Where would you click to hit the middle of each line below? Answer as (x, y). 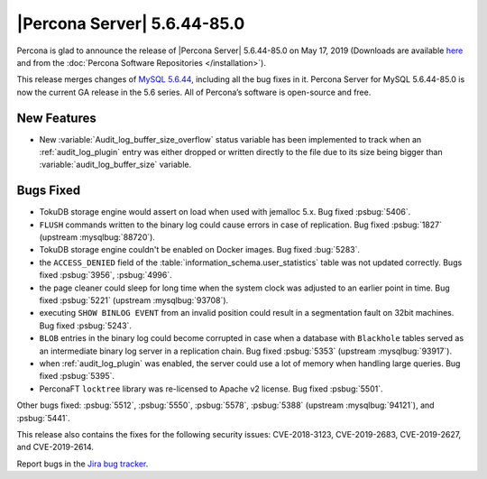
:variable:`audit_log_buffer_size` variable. (115, 165)
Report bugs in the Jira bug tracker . (83, 464)
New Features (56, 118)
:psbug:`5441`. (44, 418)
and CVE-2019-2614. (55, 447)
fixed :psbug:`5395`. (77, 376)
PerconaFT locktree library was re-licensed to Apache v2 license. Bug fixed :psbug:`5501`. (211, 389)
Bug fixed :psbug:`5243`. (86, 326)
